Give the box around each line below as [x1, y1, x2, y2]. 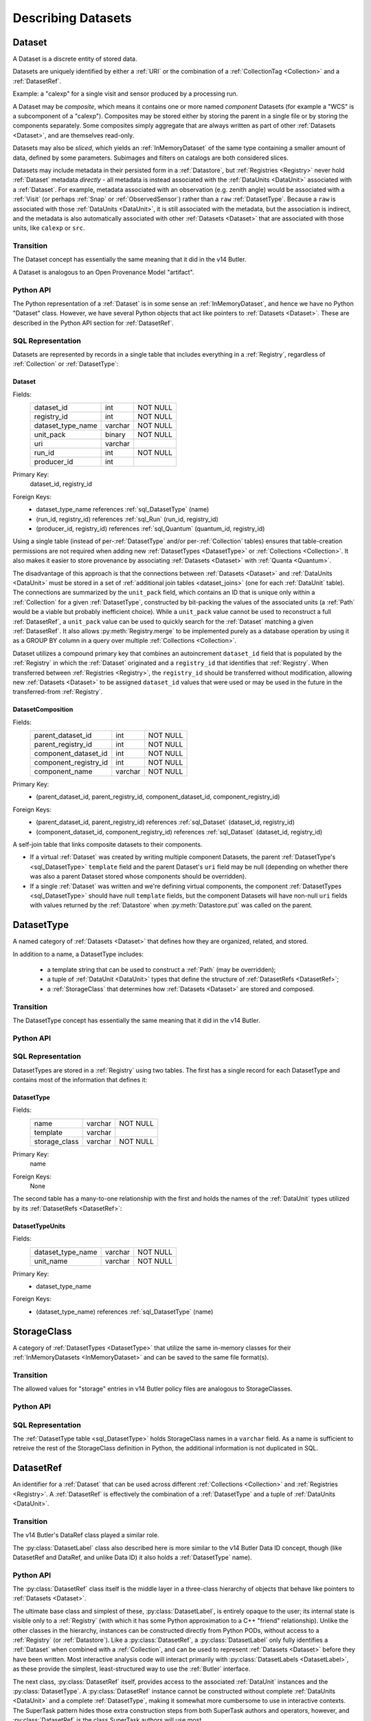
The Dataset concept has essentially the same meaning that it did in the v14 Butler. [12, 255, 247, 264]
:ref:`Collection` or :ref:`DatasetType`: [12, 360, 119, 368]
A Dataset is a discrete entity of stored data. [12, 55, 137, 63]
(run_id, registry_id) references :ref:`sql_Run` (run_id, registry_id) [36, 515, 219, 523]
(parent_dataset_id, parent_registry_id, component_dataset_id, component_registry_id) [36, 792, 280, 801]
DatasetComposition [12, 706, 74, 714]
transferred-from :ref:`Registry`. [12, 688, 103, 696]
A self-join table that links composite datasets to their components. [12, 841, 203, 849]
